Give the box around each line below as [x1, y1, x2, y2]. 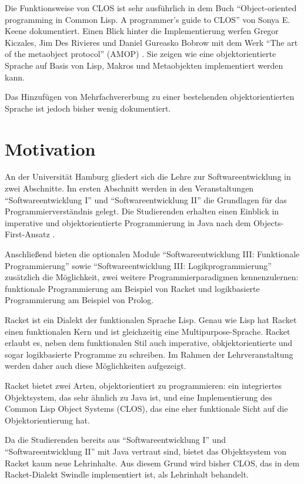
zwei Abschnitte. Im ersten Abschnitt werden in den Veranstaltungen [5, 182, 254, 194]
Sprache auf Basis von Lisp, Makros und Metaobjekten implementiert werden [5, 59, 283, 71]
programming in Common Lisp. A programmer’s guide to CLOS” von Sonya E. [5, 13, 290, 25]
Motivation [5, 136, 96, 160]
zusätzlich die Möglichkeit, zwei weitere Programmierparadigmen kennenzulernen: [5, 271, 299, 283]
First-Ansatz [5, 228, 50, 240]
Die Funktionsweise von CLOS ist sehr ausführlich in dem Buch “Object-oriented [5, 2, 297, 14]
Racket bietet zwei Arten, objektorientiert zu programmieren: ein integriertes [5, 379, 282, 391]
